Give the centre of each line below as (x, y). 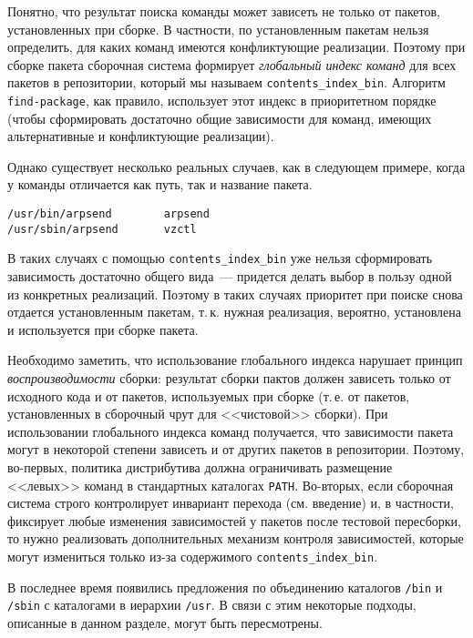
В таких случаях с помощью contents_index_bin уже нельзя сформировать (220, 258)
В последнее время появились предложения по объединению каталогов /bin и (225, 587)
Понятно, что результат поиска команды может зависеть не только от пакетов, (224, 11)
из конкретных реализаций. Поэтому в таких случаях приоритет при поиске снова (235, 294)
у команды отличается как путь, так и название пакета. (160, 184)
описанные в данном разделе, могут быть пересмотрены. (165, 622)
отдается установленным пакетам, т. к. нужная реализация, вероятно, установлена (234, 312)
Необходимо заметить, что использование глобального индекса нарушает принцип (235, 360)
